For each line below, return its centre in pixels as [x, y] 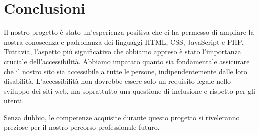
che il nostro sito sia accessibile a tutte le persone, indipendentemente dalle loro [126, 71]
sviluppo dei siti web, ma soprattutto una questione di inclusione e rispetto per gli [129, 90]
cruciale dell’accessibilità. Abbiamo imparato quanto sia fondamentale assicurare [127, 61]
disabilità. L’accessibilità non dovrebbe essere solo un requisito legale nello [118, 81]
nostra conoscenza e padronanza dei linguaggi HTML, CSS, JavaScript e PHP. [124, 42]
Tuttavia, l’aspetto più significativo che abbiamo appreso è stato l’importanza [123, 52]
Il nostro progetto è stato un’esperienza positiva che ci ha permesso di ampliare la [129, 32]
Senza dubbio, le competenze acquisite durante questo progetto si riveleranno [122, 117]
